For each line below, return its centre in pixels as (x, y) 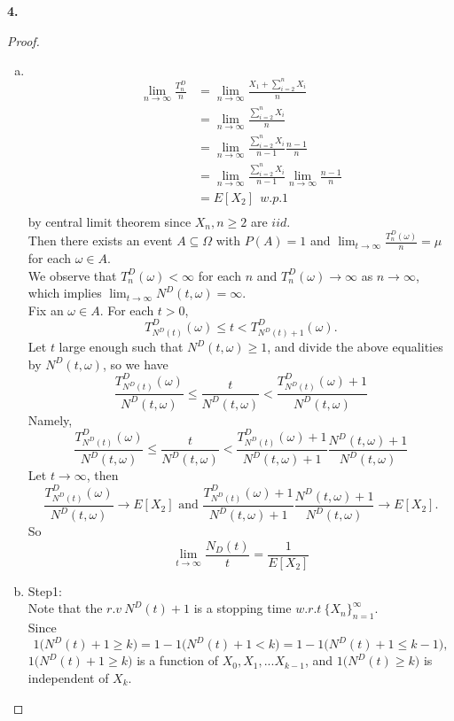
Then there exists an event (100, 240)
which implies (65, 293)
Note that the (65, 608)
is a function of (177, 660)
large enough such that (121, 347)
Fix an (46, 310)
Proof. (23, 40)
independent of (68, 677)
